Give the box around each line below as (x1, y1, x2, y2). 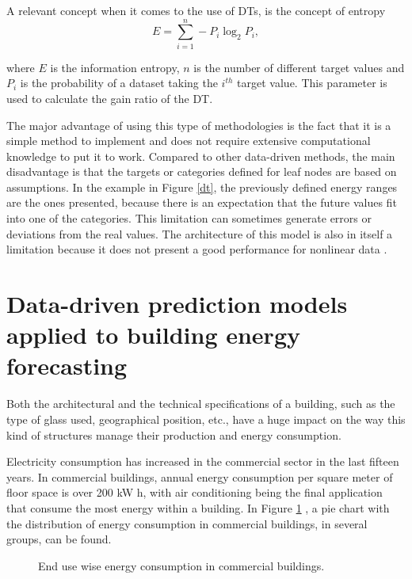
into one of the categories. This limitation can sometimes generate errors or (6, 210, 372, 227)
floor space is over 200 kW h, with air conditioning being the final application (6, 484, 383, 501)
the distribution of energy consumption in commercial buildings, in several (6, 515, 368, 531)
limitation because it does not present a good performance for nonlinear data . (6, 241, 387, 257)
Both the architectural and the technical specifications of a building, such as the (6, 395, 395, 412)
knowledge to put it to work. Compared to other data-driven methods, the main (6, 147, 395, 164)
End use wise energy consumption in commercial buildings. (38, 557, 325, 573)
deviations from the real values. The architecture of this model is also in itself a (6, 225, 393, 242)
